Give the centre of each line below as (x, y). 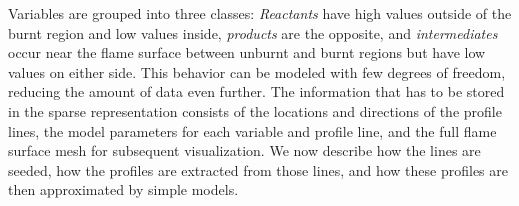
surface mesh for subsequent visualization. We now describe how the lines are (244, 150)
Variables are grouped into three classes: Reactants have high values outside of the (260, 13)
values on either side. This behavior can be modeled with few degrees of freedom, (257, 71)
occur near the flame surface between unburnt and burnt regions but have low (247, 52)
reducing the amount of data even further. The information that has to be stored (256, 91)
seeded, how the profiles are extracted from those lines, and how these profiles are (258, 169)
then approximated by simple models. (123, 189)
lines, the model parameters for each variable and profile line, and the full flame (252, 130)
